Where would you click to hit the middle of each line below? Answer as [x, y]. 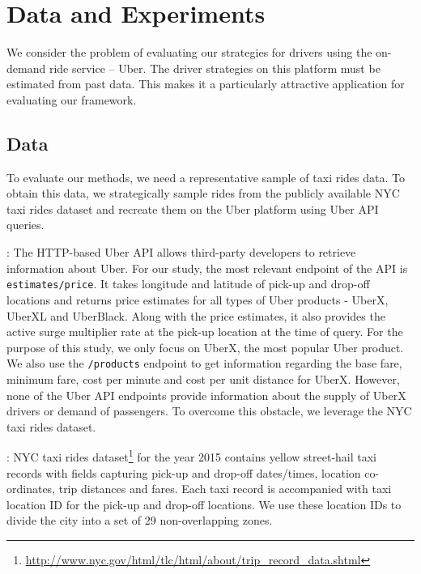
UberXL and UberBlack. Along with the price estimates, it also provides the [196, 315]
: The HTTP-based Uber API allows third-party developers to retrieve [181, 252]
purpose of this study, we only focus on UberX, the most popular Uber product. [205, 347]
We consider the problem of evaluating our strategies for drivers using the [189, 52]
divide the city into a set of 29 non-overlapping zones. [140, 520]
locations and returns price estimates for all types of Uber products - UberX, [198, 299]
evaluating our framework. [72, 99]
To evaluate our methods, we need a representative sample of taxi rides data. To [206, 177]
